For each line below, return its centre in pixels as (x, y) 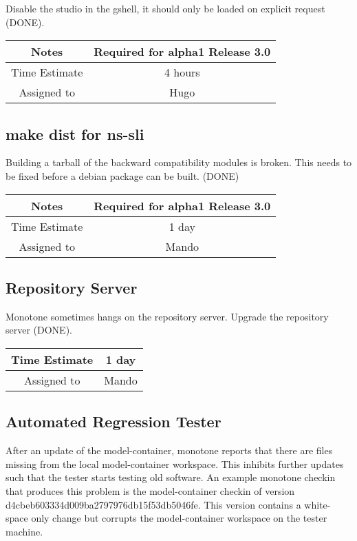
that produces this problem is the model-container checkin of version (150, 490)
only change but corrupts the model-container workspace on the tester (179, 518)
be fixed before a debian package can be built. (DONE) (122, 175)
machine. (24, 531)
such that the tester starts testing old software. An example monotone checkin (171, 477)
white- (317, 504)
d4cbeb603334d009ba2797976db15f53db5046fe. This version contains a (153, 504)
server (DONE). (39, 330)
